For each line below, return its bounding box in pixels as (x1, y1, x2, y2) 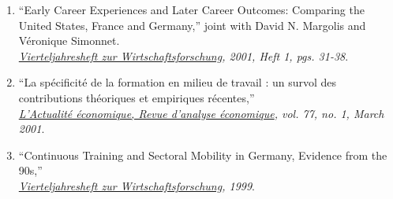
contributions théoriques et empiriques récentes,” (18, 89, 255, 105)
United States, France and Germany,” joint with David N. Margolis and (18, 17, 366, 33)
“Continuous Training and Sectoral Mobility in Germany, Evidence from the (18, 146, 387, 163)
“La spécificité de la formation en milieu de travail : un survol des (18, 74, 337, 90)
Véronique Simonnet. (18, 32, 120, 49)
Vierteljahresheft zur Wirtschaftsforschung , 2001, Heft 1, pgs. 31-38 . (18, 47, 349, 64)
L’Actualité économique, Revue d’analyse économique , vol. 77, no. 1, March (18, 105, 384, 121)
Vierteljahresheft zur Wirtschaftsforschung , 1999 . (18, 177, 256, 193)
